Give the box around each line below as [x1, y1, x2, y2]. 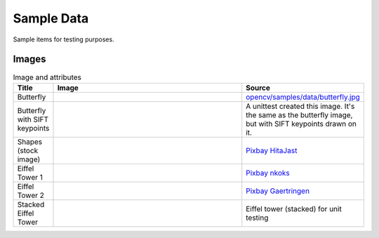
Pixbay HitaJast [246, 145, 298, 155]
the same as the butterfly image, [246, 110, 353, 119]
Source [246, 83, 270, 93]
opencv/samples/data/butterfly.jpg [246, 92, 361, 102]
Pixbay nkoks [246, 168, 291, 178]
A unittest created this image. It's [246, 101, 355, 111]
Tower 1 [17, 172, 44, 182]
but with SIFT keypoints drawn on [246, 119, 357, 128]
